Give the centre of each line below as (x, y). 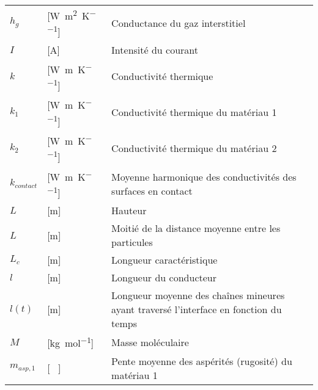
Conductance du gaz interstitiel (179, 23)
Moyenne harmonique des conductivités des (204, 176)
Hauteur (129, 211)
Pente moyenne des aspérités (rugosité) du (202, 361)
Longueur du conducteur (164, 278)
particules (132, 242)
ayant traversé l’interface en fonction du (197, 309)
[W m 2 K (68, 15)
